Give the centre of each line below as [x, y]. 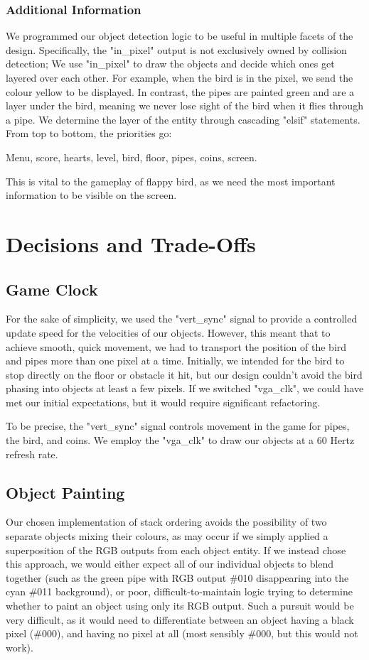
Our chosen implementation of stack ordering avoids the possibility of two [166, 522]
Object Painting [65, 492]
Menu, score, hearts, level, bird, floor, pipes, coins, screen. [132, 157]
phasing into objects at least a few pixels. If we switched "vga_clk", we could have [185, 388]
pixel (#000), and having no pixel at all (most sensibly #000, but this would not [182, 633]
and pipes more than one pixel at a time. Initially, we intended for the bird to [175, 361]
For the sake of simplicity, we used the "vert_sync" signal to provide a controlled [182, 319]
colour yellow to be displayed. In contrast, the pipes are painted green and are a [180, 91]
